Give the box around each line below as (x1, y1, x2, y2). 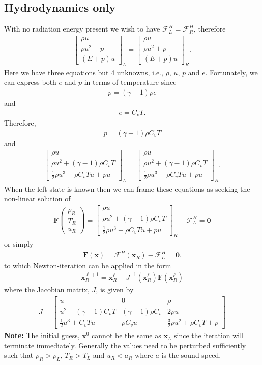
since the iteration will (174, 330, 244, 341)
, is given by (96, 284, 134, 294)
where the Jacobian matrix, (4, 284, 90, 294)
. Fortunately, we (205, 67, 258, 77)
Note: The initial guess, (4, 330, 80, 341)
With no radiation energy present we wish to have (4, 23, 160, 34)
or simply (4, 238, 34, 249)
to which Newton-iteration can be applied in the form (4, 260, 171, 271)
